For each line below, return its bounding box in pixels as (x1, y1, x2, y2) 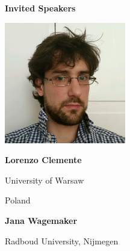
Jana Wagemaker (5, 214, 78, 226)
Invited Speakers (5, 2, 76, 14)
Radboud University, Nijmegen (5, 234, 119, 247)
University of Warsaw (5, 173, 84, 186)
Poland (5, 194, 31, 206)
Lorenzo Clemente (5, 153, 82, 166)
